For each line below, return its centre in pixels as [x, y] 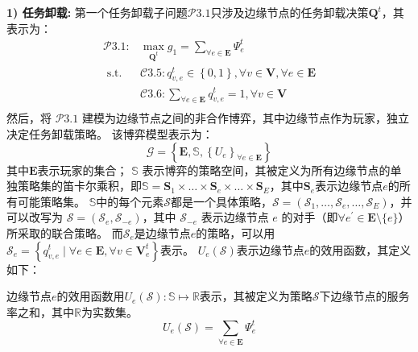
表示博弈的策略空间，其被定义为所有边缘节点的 [266, 170]
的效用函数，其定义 [360, 249]
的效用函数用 [91, 296]
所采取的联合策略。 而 [65, 232]
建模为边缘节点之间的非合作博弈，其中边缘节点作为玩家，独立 [245, 118]
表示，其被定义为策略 [256, 296]
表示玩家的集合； [83, 170]
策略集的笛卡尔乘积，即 [79, 186]
